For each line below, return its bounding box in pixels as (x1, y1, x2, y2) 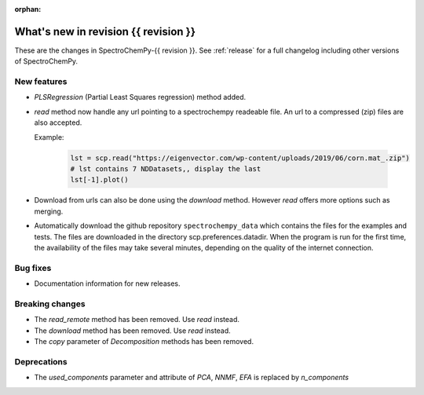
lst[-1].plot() (70, 175, 129, 185)
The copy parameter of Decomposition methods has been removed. (34, 336, 254, 346)
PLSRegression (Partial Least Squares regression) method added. (34, 93, 247, 102)
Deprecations (14, 356, 68, 367)
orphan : (14, 5, 42, 13)
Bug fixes (14, 262, 52, 273)
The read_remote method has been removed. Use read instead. (34, 315, 239, 324)
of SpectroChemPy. (14, 57, 79, 66)
